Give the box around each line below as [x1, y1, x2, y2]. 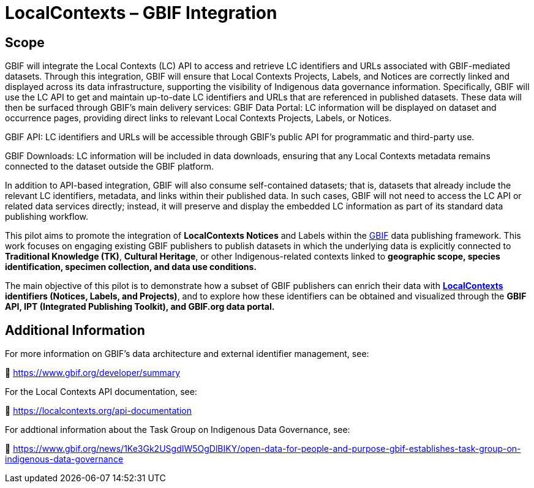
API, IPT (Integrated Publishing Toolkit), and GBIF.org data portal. [5, 301, 275, 312]
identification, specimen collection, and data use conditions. [5, 261, 257, 272]
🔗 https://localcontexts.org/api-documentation [5, 405, 192, 416]
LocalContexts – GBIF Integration [5, 2, 277, 23]
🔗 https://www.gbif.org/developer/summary [5, 367, 181, 378]
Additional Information [5, 322, 145, 338]
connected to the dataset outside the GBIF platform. [5, 161, 214, 172]
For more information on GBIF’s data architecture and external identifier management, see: [5, 348, 369, 359]
